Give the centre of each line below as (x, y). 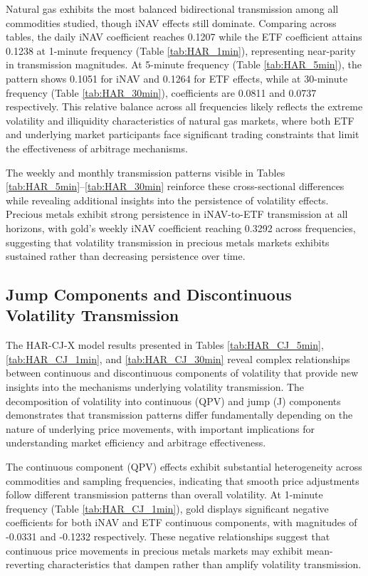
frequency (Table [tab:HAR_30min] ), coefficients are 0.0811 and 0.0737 (161, 92)
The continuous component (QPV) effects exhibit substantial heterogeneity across (184, 467)
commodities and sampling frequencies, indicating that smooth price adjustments (183, 480)
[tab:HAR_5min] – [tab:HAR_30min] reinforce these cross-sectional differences (175, 186)
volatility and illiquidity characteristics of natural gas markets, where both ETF (180, 120)
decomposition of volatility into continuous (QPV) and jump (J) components (173, 400)
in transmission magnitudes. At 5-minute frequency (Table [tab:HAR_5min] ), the (184, 64)
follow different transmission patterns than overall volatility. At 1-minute (164, 494)
